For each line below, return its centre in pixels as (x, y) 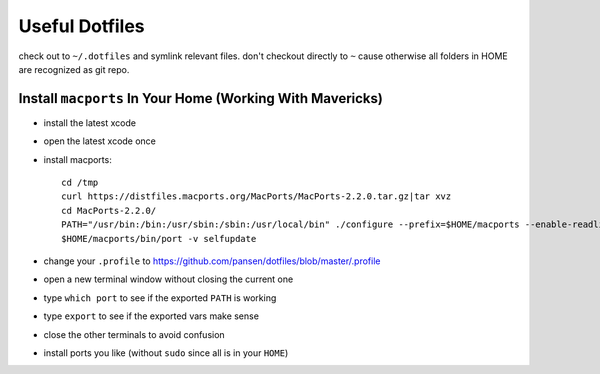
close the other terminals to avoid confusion (134, 334)
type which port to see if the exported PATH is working (160, 297)
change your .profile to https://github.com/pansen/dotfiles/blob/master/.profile (212, 261)
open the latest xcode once (100, 141)
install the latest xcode (90, 122)
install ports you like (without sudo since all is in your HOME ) (166, 352)
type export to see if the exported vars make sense (151, 316)
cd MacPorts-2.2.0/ (109, 210)
